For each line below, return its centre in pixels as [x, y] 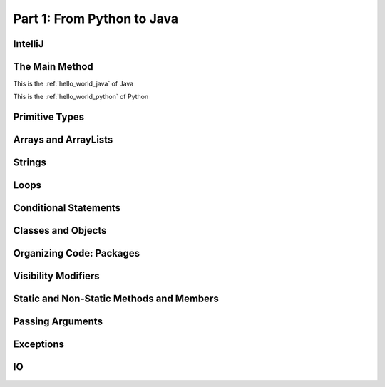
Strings [30, 163]
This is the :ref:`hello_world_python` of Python [81, 97]
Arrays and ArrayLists [63, 140]
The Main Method [53, 67]
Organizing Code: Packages [77, 253]
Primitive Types [49, 117]
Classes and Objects [60, 231]
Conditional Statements [67, 208]
